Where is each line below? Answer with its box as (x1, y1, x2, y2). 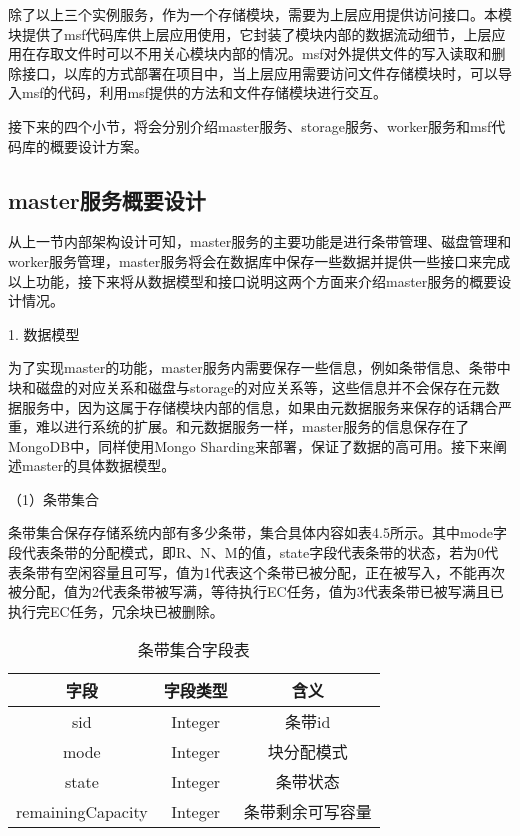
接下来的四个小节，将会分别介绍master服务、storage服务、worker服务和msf (8, 115, 492, 136)
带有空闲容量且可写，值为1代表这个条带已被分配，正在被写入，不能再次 (35, 561, 505, 582)
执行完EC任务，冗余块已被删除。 (8, 600, 224, 621)
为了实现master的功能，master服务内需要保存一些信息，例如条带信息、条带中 (8, 357, 511, 378)
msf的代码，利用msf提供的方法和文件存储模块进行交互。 (21, 82, 387, 103)
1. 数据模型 (8, 323, 80, 344)
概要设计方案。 (49, 135, 148, 156)
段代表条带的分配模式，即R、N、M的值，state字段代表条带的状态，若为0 (8, 542, 485, 563)
